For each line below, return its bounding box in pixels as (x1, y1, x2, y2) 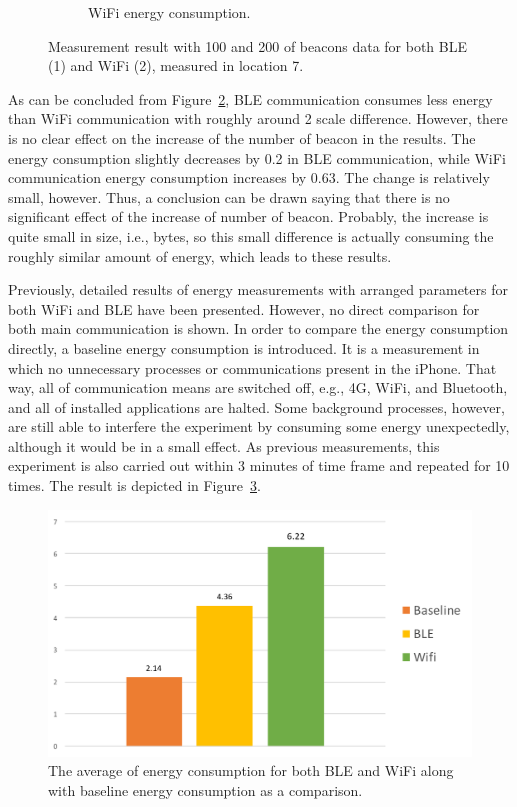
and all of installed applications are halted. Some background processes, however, (8, 396, 505, 417)
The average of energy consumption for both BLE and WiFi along (48, 760, 454, 781)
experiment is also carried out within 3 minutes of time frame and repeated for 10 (8, 455, 510, 476)
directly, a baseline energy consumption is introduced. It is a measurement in (8, 337, 480, 358)
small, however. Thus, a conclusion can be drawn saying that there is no (8, 186, 450, 207)
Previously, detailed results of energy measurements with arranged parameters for (8, 279, 508, 300)
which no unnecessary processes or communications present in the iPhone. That (8, 357, 497, 378)
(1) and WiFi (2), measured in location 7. (48, 55, 304, 76)
